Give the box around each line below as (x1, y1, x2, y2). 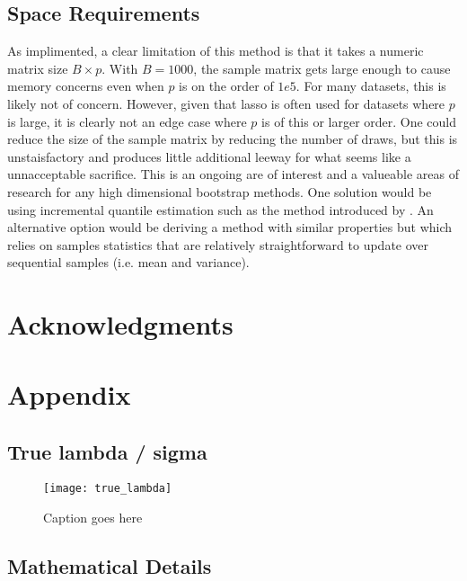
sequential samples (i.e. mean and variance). (7, 253, 250, 272)
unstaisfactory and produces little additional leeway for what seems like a (7, 147, 411, 165)
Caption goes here (43, 507, 143, 526)
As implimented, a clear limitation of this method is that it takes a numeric (7, 41, 424, 60)
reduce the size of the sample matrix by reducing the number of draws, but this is (7, 130, 458, 148)
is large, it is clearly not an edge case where (7, 112, 247, 130)
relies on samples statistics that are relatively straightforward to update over (7, 235, 429, 254)
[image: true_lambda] (43, 481, 172, 495)
